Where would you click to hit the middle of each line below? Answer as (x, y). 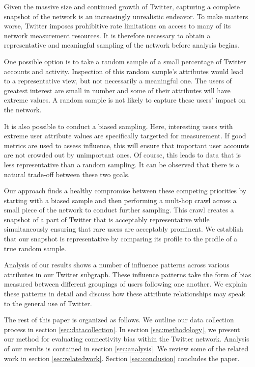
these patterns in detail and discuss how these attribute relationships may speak (125, 294)
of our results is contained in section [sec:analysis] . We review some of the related (126, 348)
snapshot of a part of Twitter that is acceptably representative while (107, 219)
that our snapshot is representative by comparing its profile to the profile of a (121, 239)
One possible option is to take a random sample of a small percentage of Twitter (125, 61)
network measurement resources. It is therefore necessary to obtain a (107, 35)
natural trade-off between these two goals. (67, 174)
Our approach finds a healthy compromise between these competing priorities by (125, 191)
